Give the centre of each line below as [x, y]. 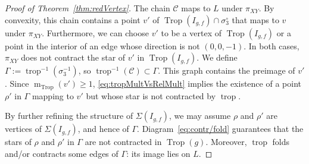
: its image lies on [158, 153]
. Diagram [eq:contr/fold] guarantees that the [220, 129]
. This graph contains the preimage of [227, 70]
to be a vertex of [191, 32]
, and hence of [103, 129]
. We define [217, 57]
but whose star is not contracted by [151, 95]
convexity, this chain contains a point [73, 19]
